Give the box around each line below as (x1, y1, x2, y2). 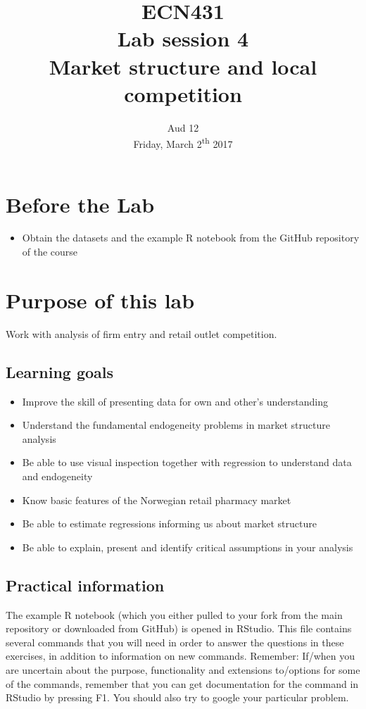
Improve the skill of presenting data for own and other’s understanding (22, 394, 328, 408)
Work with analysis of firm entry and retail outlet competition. (6, 326, 277, 341)
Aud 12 (167, 120, 199, 134)
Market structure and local (49, 51, 317, 80)
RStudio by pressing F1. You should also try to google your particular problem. (6, 690, 349, 705)
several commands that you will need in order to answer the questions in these (6, 634, 344, 649)
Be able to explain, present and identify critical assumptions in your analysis (22, 539, 353, 554)
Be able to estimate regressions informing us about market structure (22, 516, 317, 531)
